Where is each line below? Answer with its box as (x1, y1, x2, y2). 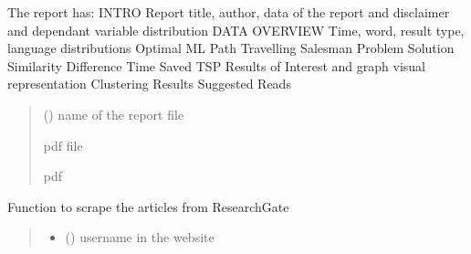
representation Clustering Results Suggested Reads (7, 74, 291, 93)
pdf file (43, 135, 83, 154)
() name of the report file (43, 104, 184, 123)
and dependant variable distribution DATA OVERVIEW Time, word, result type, (7, 20, 465, 39)
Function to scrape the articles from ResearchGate (7, 196, 289, 216)
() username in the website (65, 228, 215, 247)
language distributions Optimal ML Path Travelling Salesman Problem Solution (7, 38, 455, 58)
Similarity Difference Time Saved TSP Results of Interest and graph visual (7, 56, 425, 75)
